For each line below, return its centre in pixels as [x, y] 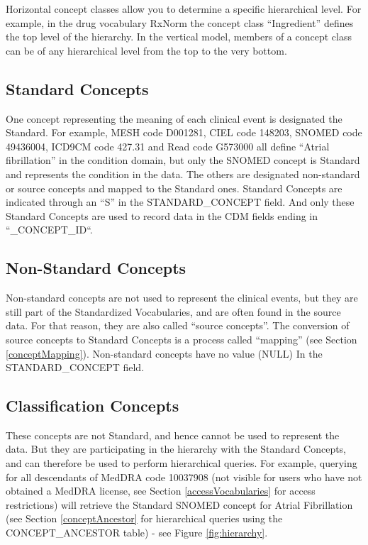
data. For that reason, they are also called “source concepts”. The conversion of [178, 325]
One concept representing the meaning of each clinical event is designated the [174, 118]
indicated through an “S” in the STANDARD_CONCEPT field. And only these [180, 202]
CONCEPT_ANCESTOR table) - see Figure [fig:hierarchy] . [137, 533]
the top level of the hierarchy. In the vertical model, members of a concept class [179, 37]
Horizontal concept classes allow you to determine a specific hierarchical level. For [184, 9]
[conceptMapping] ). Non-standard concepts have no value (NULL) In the [164, 353]
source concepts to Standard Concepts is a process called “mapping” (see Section [182, 339]
